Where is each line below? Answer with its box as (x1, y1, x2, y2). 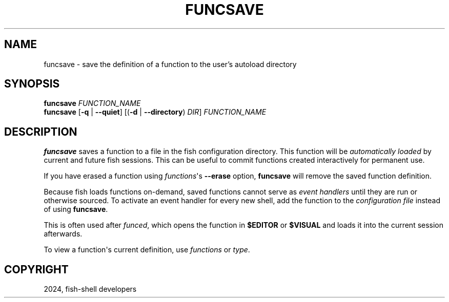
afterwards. (44, 229, 83, 239)
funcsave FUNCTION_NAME (44, 99, 141, 108)
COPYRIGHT (4, 263, 69, 276)
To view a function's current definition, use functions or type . (44, 245, 250, 254)
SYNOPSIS (4, 77, 60, 91)
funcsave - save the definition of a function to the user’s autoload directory (44, 59, 297, 69)
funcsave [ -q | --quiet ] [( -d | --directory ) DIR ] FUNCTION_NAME (44, 107, 267, 117)
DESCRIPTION (4, 125, 77, 138)
